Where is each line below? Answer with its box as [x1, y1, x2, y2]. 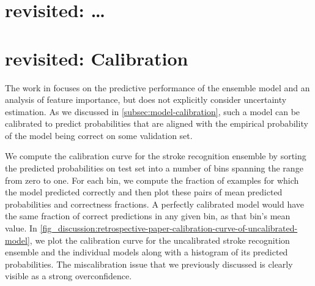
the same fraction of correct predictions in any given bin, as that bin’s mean [5, 209, 291, 222]
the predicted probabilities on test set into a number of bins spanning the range [5, 162, 303, 175]
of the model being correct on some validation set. [5, 129, 193, 141]
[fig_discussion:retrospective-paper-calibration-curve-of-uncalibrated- [40, 222, 298, 235]
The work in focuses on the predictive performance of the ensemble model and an [5, 81, 310, 94]
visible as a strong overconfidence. [5, 269, 132, 282]
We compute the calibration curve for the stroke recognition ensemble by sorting [5, 149, 306, 162]
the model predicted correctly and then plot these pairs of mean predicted [5, 186, 283, 198]
